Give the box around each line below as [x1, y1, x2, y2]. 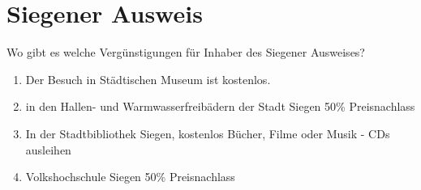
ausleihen [25, 141, 71, 158]
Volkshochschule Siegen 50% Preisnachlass [25, 168, 235, 185]
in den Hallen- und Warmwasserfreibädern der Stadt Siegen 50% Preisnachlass [25, 98, 415, 115]
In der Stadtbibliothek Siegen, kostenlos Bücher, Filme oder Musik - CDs [25, 125, 390, 141]
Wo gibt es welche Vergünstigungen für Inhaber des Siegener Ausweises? [6, 44, 365, 61]
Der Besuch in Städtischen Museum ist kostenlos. [25, 70, 271, 87]
